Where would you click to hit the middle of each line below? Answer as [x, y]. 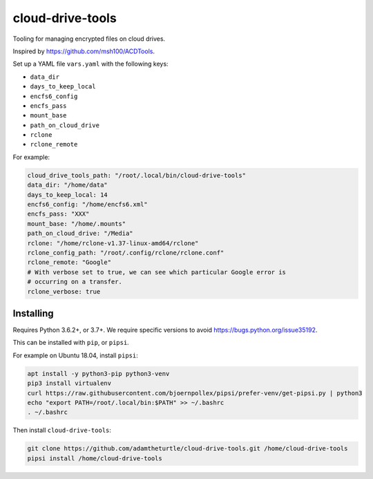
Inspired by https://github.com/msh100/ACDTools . [84, 51]
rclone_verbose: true [64, 291]
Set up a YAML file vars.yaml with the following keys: [90, 64]
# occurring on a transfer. [75, 282]
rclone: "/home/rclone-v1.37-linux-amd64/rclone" [113, 243]
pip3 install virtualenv [69, 383]
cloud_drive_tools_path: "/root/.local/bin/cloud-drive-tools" [137, 175]
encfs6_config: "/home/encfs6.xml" [87, 204]
